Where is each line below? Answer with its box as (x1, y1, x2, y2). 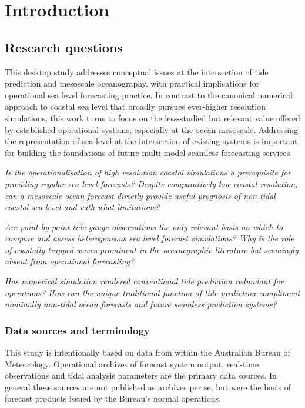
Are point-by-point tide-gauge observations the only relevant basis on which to (5, 220, 283, 233)
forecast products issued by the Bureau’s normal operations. (5, 392, 221, 404)
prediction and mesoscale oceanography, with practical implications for (5, 77, 260, 89)
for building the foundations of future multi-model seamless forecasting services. (5, 146, 293, 158)
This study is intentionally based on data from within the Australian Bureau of (5, 346, 290, 359)
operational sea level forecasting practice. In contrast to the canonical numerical (5, 88, 293, 101)
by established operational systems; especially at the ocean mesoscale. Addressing (5, 123, 298, 135)
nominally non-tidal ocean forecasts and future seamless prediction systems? (5, 298, 277, 310)
